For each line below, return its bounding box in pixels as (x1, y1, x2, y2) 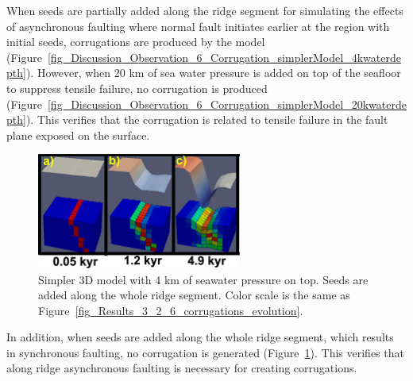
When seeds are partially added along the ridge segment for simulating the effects (6, 2, 403, 18)
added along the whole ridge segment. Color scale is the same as (38, 287, 350, 303)
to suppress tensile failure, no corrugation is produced (6, 79, 268, 96)
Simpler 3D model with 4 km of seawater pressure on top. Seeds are (38, 271, 369, 287)
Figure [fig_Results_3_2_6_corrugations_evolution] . (38, 302, 303, 318)
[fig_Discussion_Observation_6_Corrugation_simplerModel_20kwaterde (47, 95, 407, 112)
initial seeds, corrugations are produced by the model (6, 33, 265, 50)
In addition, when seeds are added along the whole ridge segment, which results (6, 329, 394, 345)
